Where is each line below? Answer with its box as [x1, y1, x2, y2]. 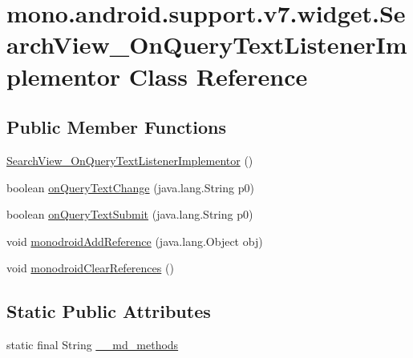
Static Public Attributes [6, 299, 211, 324]
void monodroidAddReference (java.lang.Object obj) [6, 232, 263, 249]
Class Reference [128, 59, 308, 92]
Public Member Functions [6, 115, 226, 139]
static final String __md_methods [6, 336, 179, 353]
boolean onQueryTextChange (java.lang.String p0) [6, 179, 254, 195]
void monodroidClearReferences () [6, 259, 174, 276]
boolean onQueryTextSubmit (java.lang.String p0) [6, 206, 253, 223]
